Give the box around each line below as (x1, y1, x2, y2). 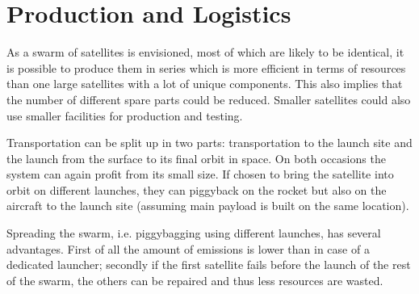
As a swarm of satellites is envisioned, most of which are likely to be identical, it (6, 44, 404, 61)
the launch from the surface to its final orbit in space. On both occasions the (6, 149, 386, 166)
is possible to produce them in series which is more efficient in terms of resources (6, 59, 406, 76)
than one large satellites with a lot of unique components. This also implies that (6, 75, 403, 92)
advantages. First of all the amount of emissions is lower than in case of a (6, 240, 370, 257)
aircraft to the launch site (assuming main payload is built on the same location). (6, 197, 409, 214)
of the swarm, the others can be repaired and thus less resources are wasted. (6, 271, 383, 288)
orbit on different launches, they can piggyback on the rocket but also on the (6, 181, 387, 198)
